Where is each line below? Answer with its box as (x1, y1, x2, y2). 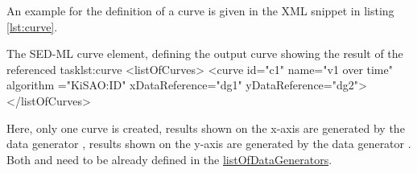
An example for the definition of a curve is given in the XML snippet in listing (6, 2, 394, 19)
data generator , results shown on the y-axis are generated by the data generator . (6, 135, 411, 152)
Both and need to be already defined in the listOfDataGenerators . (6, 150, 332, 167)
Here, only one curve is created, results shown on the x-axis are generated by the (6, 119, 405, 136)
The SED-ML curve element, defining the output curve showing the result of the (6, 45, 403, 62)
